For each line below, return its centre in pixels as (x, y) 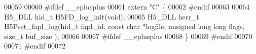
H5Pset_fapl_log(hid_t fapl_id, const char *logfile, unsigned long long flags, (124, 26)
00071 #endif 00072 (35, 46)
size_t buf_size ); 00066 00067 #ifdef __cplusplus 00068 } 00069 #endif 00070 (128, 36)
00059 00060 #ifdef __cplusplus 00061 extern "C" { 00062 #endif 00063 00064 (127, 6)
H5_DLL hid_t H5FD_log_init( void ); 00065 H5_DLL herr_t (102, 16)
